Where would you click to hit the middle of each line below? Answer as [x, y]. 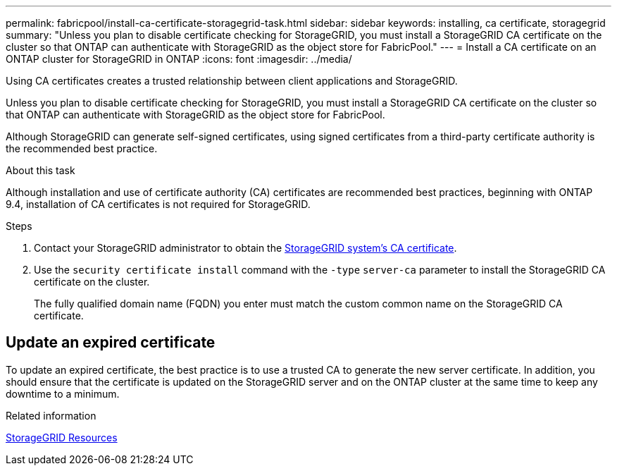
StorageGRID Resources [62, 437]
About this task [40, 170]
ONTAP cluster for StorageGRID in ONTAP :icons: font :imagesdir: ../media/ [179, 59]
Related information [51, 415]
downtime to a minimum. [63, 393]
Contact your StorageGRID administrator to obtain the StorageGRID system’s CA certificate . [245, 248]
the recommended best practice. [82, 148]
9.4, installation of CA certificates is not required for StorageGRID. [158, 204]
